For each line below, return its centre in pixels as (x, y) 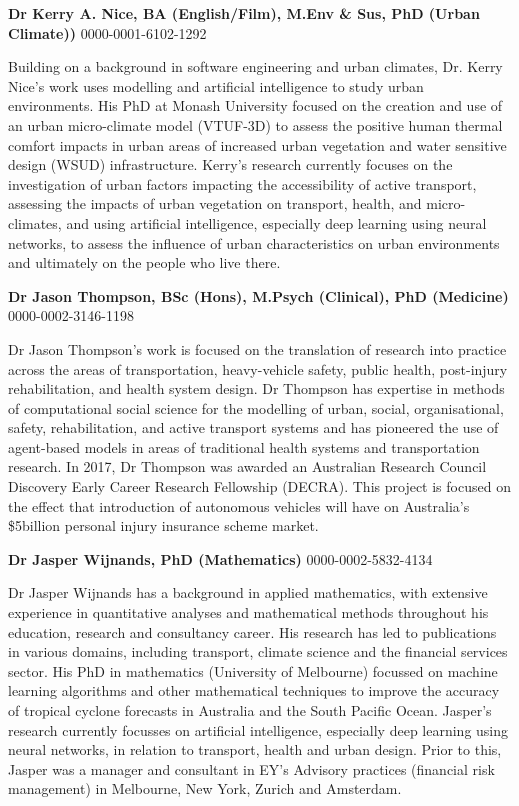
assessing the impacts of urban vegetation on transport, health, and (215, 203)
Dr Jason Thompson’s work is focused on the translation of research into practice (257, 348)
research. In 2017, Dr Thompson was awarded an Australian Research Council (247, 466)
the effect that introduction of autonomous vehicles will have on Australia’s (239, 505)
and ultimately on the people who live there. (144, 262)
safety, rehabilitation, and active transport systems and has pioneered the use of (253, 427)
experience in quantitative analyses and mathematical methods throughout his (248, 612)
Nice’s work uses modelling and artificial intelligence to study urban (216, 85)
